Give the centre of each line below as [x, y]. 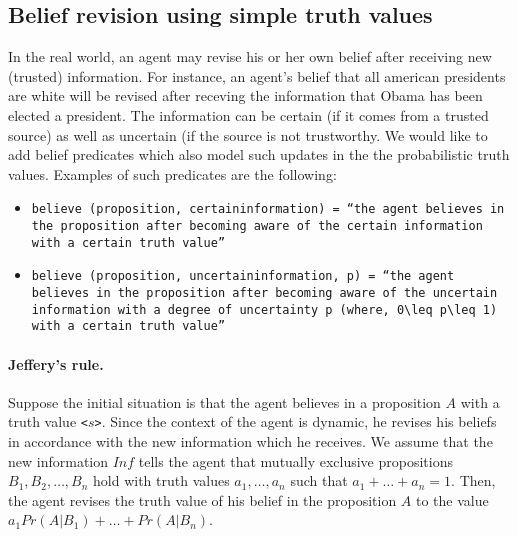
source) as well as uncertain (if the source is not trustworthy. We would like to [248, 134]
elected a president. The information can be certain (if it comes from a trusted [248, 114]
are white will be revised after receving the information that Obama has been [245, 95]
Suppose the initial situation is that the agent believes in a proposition [224, 401]
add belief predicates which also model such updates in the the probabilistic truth [259, 154]
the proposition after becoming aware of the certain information [257, 226]
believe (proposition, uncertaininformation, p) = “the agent [243, 276]
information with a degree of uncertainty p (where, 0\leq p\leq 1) [264, 309]
